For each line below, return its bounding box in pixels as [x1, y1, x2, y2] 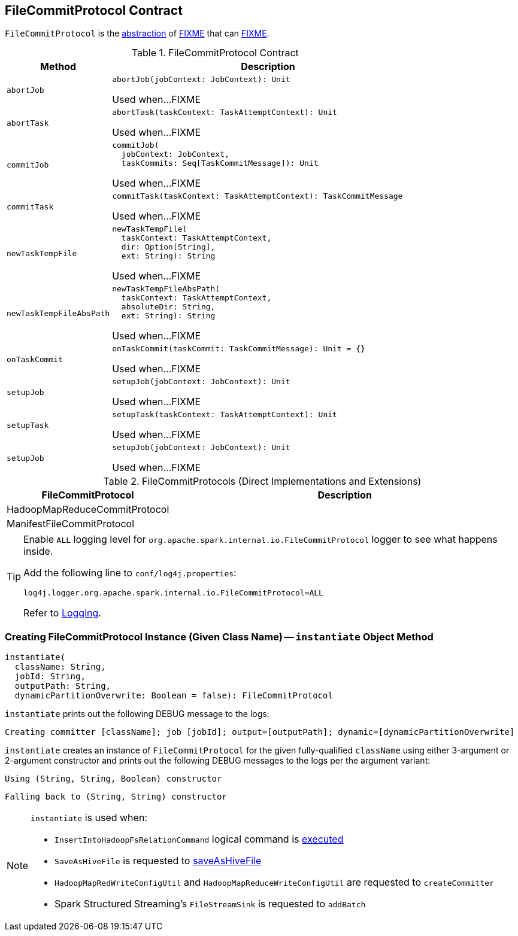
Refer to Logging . [23, 607, 101, 619]
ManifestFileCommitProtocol [7, 518, 135, 530]
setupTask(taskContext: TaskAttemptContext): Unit [112, 410, 337, 420]
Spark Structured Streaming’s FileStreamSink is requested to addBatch [54, 898, 366, 910]
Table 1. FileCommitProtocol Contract [131, 47, 299, 59]
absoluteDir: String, [121, 302, 216, 312]
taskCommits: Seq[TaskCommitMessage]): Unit [121, 159, 319, 168]
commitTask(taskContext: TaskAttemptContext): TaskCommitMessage [112, 192, 403, 201]
